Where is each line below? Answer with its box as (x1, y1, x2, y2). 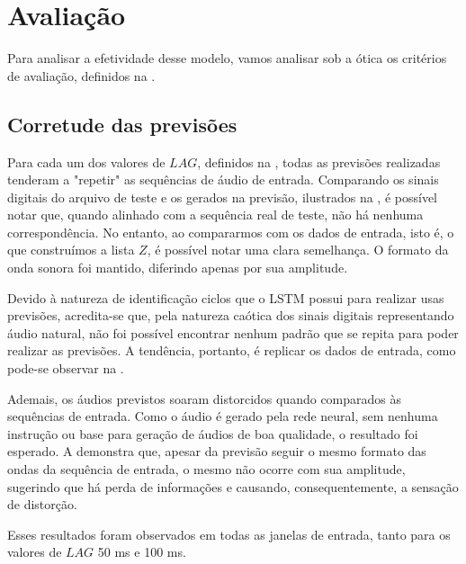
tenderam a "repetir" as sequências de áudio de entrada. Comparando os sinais (7, 170, 439, 189)
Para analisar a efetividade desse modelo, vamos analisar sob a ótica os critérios (7, 49, 447, 67)
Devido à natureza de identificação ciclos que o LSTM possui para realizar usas (7, 288, 444, 307)
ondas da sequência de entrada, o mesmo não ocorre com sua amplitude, (7, 460, 406, 479)
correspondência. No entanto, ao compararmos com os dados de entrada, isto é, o (7, 222, 454, 241)
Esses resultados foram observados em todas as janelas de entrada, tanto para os (7, 524, 451, 543)
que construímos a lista (7, 240, 135, 259)
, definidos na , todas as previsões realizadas (197, 152, 441, 171)
